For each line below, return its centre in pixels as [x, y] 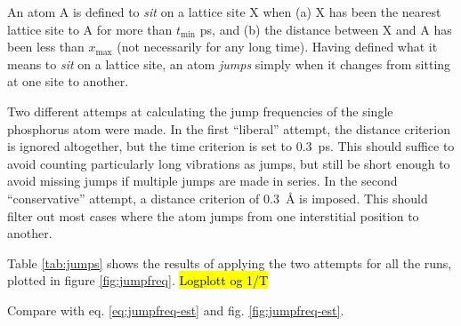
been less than [46, 47]
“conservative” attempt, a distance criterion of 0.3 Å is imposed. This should [218, 198]
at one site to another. [68, 81]
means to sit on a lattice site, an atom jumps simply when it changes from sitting [229, 64]
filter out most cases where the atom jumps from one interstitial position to [213, 215]
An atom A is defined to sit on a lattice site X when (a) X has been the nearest [224, 12]
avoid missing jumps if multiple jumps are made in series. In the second [202, 181]
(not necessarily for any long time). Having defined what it [277, 47]
